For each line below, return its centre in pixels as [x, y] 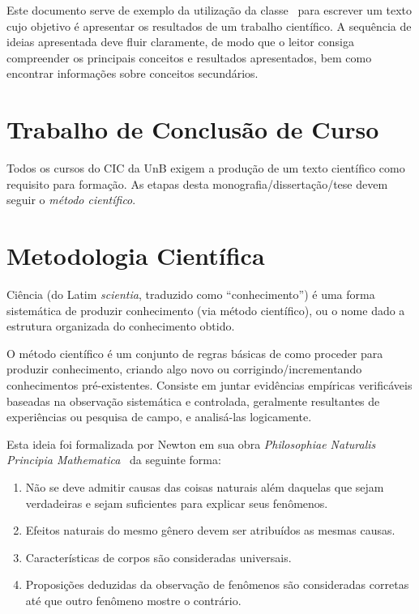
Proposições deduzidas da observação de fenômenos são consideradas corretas [217, 584]
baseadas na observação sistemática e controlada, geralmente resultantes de [193, 401]
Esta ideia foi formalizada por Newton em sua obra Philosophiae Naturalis [191, 443]
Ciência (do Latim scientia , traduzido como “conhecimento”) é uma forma [191, 294]
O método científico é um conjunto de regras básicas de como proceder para [195, 353]
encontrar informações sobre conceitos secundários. [133, 73]
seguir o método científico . [71, 200]
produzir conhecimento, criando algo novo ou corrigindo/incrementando [184, 369]
